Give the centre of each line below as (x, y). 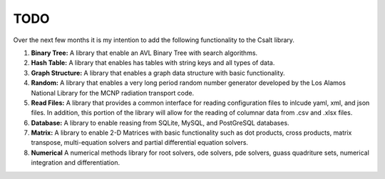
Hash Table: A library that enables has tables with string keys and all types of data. (153, 63)
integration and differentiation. (76, 163)
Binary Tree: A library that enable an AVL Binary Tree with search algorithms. (144, 53)
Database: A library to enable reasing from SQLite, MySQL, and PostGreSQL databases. (160, 123)
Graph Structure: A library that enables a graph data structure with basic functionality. (158, 73)
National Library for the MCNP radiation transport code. (113, 93)
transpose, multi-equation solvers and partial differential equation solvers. (140, 143)
